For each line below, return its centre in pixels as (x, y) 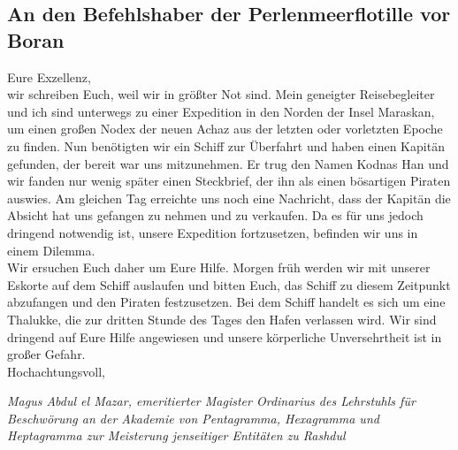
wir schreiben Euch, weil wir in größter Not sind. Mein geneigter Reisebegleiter (221, 94)
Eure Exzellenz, (49, 76)
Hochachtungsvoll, (56, 371)
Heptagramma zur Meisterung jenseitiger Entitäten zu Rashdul (176, 435)
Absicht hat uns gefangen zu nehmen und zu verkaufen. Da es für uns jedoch (215, 215)
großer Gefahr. (46, 354)
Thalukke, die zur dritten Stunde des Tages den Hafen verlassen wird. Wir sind (222, 319)
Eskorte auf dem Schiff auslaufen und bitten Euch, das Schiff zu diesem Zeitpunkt (229, 284)
